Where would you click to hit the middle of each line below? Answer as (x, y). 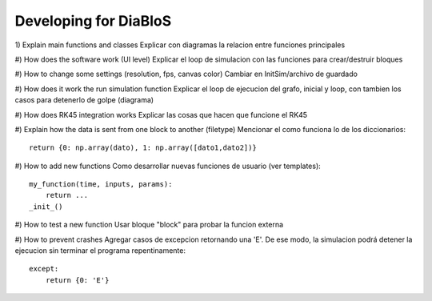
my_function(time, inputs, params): (101, 185)
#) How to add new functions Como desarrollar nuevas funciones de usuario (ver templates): (168, 166)
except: (44, 269)
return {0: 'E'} (77, 280)
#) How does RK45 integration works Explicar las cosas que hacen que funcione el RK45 (161, 114)
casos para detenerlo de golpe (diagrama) (84, 100)
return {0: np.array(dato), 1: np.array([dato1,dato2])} (143, 148)
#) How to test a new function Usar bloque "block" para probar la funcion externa (149, 225)
